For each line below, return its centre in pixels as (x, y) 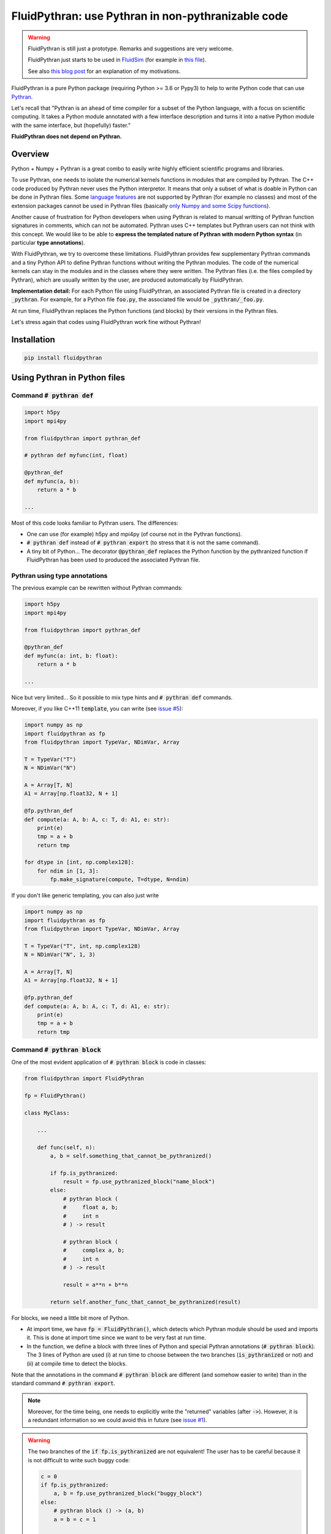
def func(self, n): (67, 1147)
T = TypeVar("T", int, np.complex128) (82, 946)
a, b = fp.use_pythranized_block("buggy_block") (128, 1494)
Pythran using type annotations (59, 576)
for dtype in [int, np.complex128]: (79, 862)
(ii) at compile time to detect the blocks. (77, 1363)
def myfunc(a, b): (52, 481)
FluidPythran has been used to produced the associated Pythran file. (113, 560)
